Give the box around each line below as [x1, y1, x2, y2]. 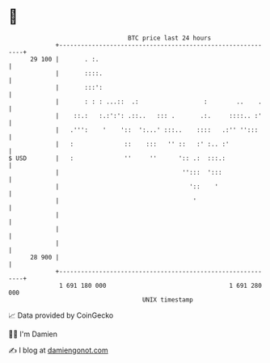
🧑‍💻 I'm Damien [8, 329, 58, 339]
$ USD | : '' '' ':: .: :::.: [8, 154, 226, 163]
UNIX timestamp [141, 295, 194, 304]
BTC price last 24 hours [128, 34, 212, 42]
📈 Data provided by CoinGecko [8, 310, 114, 320]
